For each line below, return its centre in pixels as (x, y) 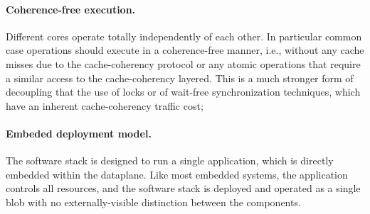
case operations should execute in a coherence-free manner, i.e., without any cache (185, 50)
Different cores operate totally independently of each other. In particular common (184, 36)
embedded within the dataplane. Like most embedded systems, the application (177, 174)
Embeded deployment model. (79, 133)
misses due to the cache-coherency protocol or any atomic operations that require (183, 63)
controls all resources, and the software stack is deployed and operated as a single (183, 188)
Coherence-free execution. (71, 9)
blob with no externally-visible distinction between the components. (153, 202)
